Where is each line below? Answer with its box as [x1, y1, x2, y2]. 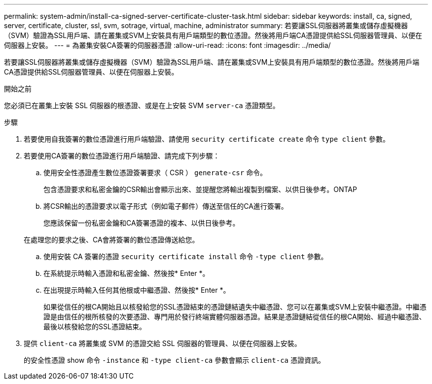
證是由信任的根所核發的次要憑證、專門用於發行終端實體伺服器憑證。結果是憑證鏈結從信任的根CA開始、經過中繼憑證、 [43, 312, 426, 321]
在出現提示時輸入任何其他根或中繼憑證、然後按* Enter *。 [43, 286, 230, 294]
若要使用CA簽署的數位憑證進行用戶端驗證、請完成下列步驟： [24, 152, 220, 160]
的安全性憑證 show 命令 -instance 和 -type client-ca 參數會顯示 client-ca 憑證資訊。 [24, 356, 325, 364]
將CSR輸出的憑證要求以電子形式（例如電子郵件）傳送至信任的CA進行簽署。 [43, 202, 288, 210]
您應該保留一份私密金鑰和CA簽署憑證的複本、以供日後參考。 [43, 219, 240, 227]
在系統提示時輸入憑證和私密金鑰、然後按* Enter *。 [43, 269, 210, 277]
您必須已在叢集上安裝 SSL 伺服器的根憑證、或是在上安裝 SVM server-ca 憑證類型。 [4, 101, 280, 110]
